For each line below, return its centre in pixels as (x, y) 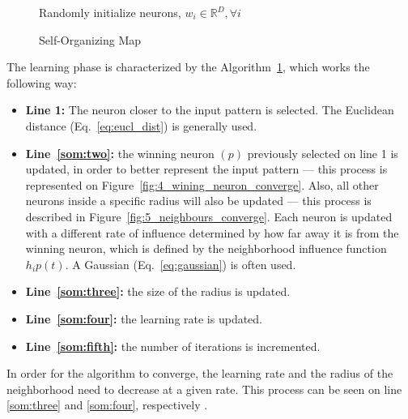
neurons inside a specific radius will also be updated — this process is (198, 201)
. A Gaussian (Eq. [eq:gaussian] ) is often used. (181, 264)
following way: (42, 82)
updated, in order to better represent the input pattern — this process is (206, 169)
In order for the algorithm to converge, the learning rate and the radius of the (200, 373)
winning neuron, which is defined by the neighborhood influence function (206, 248)
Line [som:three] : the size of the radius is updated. (158, 291)
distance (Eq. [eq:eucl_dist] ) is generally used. (141, 125)
